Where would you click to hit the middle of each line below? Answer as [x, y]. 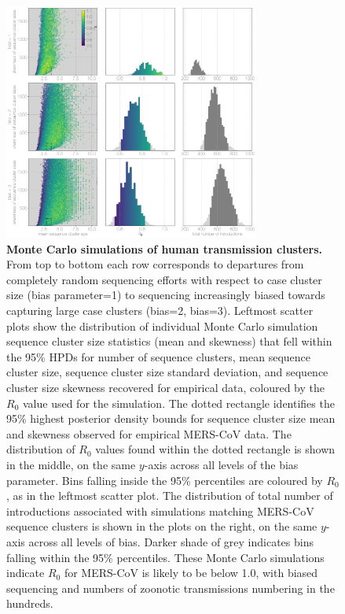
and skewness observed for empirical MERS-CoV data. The [149, 433]
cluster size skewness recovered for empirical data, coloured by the [166, 388]
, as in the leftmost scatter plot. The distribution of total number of [170, 496]
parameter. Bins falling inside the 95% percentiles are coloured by [165, 480]
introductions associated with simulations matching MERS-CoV [160, 510]
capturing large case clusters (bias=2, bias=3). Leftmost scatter [160, 311]
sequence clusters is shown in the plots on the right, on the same [162, 526]
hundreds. [30, 603]
